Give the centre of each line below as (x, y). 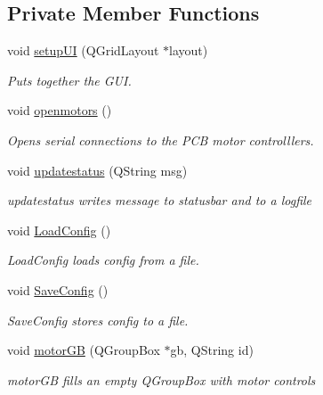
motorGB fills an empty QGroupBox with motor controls (161, 379)
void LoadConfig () (59, 230)
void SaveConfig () (58, 289)
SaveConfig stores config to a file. (98, 320)
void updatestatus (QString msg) (97, 170)
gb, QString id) (212, 350)
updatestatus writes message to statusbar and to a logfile (160, 200)
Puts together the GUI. (69, 80)
